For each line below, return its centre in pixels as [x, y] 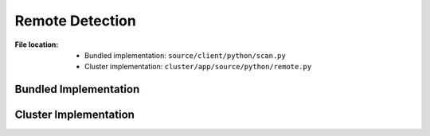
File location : [37, 45]
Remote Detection [76, 21]
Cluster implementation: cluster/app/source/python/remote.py [198, 67]
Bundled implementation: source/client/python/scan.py [185, 55]
